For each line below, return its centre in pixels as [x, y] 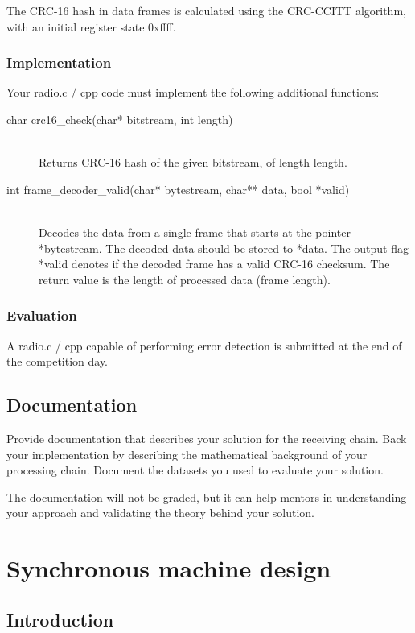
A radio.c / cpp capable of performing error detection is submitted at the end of [204, 345]
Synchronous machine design [169, 568]
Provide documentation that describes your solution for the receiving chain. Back [207, 438]
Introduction [60, 619]
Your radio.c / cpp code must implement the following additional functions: [193, 92]
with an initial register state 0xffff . [91, 26]
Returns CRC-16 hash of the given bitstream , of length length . [193, 162]
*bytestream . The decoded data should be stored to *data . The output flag [224, 248]
